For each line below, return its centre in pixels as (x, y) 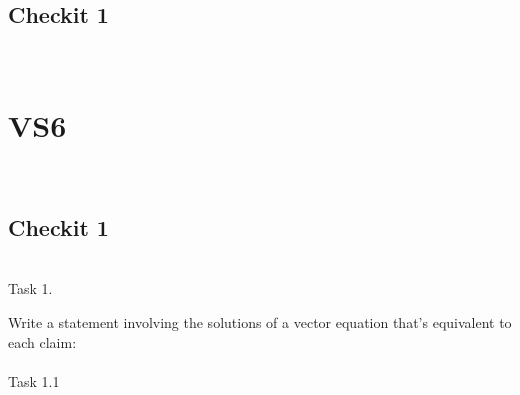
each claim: (42, 341)
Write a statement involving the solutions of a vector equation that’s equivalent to (260, 321)
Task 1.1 (34, 380)
